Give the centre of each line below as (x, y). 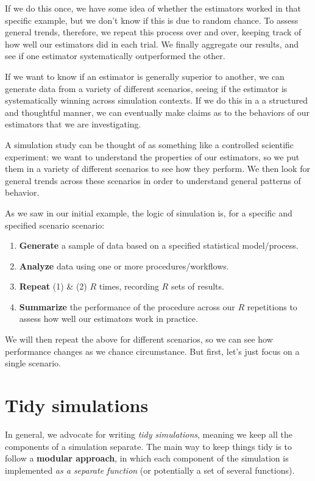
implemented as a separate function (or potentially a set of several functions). (150, 470)
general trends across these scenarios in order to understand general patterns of (153, 180)
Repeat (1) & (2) (53, 286)
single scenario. (33, 363)
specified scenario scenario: (55, 225)
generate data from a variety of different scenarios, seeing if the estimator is (146, 88)
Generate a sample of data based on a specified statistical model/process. (159, 245)
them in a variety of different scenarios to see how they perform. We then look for (157, 169)
